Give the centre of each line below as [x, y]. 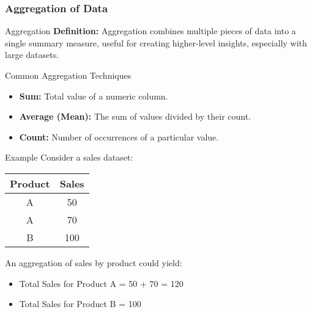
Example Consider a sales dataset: [69, 157]
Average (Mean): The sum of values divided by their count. [135, 116]
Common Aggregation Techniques [68, 75]
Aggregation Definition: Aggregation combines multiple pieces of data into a [150, 31]
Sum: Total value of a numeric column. [94, 96]
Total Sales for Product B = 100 [80, 304]
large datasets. [32, 55]
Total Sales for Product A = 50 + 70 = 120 [101, 283]
